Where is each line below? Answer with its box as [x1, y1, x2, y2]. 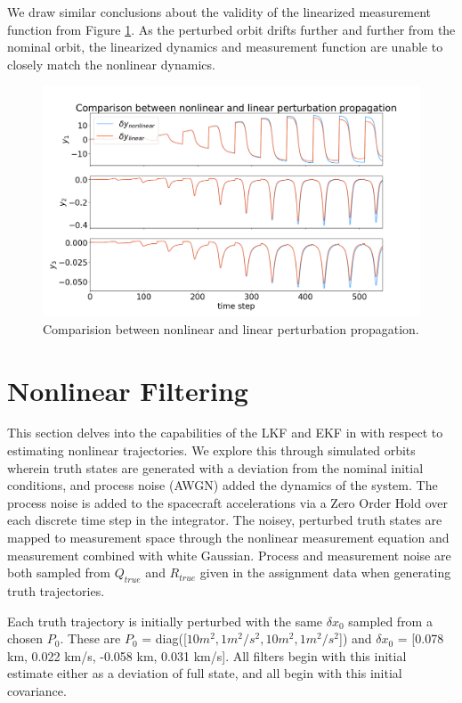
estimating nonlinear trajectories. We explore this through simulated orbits [7, 441, 416, 460]
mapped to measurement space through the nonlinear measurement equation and [7, 528, 450, 547]
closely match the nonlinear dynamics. [7, 54, 215, 73]
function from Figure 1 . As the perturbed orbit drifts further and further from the [7, 20, 456, 38]
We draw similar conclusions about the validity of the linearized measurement [7, 3, 432, 20]
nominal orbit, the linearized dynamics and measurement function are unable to [7, 37, 443, 56]
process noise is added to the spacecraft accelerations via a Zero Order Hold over [7, 493, 448, 511]
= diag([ [142, 629, 187, 648]
